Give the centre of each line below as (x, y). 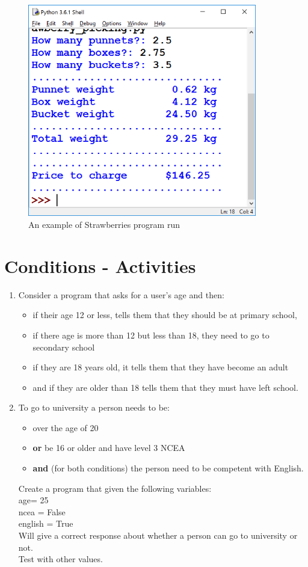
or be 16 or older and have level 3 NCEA (109, 448)
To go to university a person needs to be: (94, 407)
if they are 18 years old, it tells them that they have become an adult (161, 367)
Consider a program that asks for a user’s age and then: (121, 294)
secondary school (64, 347)
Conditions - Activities (100, 265)
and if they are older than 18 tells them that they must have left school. (165, 387)
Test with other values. (60, 559)
